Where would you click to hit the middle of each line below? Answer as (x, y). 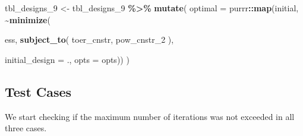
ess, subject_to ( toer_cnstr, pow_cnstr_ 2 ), (89, 39)
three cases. (26, 128)
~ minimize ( (28, 19)
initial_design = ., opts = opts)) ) (67, 59)
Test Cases (38, 91)
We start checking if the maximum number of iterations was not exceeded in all (150, 116)
